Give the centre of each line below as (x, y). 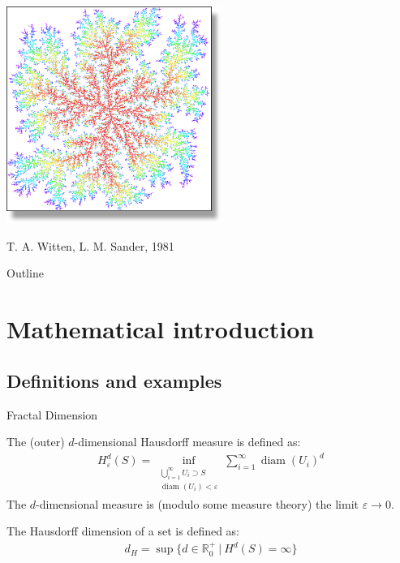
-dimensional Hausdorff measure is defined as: (187, 442)
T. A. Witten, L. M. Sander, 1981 (90, 245)
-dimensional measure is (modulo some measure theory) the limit (197, 503)
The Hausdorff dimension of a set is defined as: (123, 531)
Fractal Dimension (52, 414)
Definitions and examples (114, 380)
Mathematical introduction (161, 329)
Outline (25, 273)
